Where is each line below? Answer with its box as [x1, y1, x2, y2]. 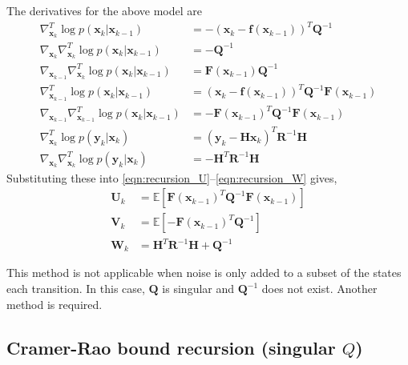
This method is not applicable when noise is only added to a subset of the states [6, 264, 402, 281]
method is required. [6, 295, 103, 312]
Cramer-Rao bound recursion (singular [6, 335, 336, 359]
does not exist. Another [261, 280, 378, 297]
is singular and [162, 280, 235, 297]
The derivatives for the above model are [6, 2, 203, 18]
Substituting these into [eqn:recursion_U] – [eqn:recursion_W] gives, [6, 169, 337, 186]
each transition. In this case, [6, 280, 145, 297]
